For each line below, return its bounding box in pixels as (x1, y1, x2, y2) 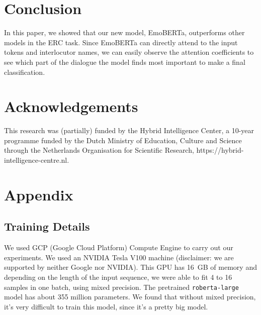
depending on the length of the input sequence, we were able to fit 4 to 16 (4, 271, 232, 282)
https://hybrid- (196, 145, 244, 155)
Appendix (4, 184, 73, 204)
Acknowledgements (4, 96, 138, 117)
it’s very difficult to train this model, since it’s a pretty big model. (4, 301, 208, 311)
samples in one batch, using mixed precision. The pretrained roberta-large (4, 281, 239, 292)
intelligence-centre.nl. (4, 155, 69, 165)
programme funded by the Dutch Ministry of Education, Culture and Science (4, 135, 242, 145)
